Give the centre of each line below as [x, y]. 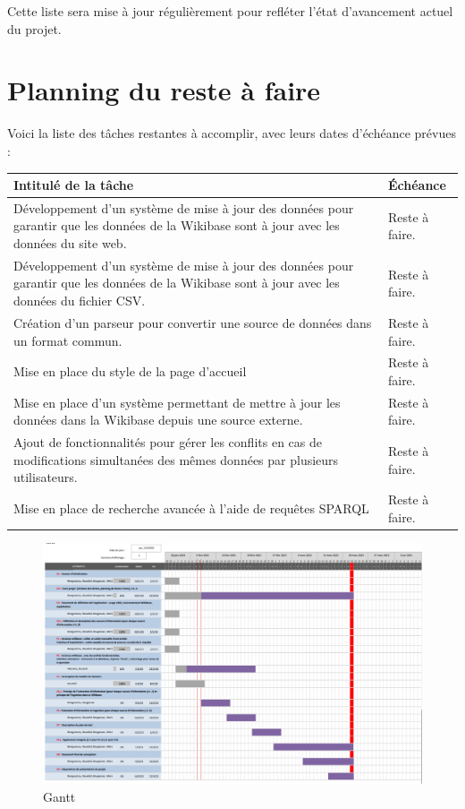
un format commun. [68, 340]
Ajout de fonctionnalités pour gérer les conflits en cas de [168, 442]
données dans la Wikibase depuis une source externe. [158, 420]
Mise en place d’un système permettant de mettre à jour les [177, 402]
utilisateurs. [46, 477]
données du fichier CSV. [80, 301]
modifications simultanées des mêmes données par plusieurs [176, 459]
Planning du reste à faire [164, 90]
